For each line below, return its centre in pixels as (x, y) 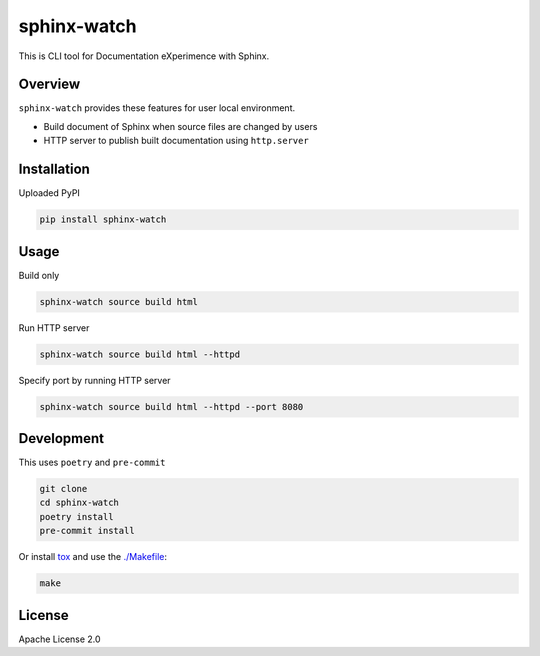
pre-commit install (87, 531)
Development (61, 438)
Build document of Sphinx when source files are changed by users (180, 126)
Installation (54, 169)
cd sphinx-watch (79, 503)
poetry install (76, 516)
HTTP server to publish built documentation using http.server (176, 141)
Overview (49, 84)
